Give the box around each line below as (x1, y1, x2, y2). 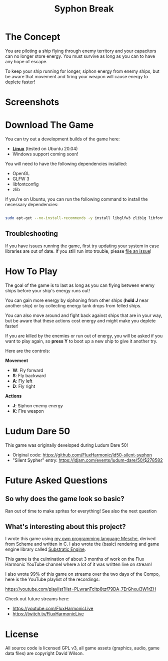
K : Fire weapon (12, 408, 44, 414)
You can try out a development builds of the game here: (5, 136, 120, 142)
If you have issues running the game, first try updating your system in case (5, 243, 159, 249)
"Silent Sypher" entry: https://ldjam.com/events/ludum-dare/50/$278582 (12, 457, 163, 463)
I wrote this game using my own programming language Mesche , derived (5, 536, 156, 542)
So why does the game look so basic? (5, 494, 124, 503)
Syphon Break (54, 3, 114, 15)
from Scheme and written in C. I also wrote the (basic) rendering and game (5, 541, 159, 547)
